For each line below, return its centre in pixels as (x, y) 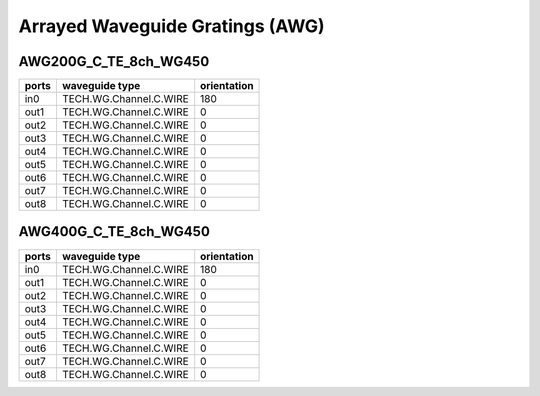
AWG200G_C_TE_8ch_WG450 (114, 61)
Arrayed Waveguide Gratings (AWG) (171, 26)
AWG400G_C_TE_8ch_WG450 (114, 231)
